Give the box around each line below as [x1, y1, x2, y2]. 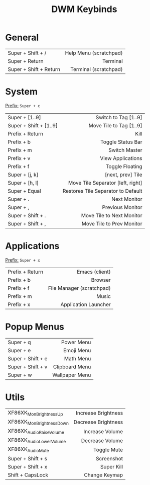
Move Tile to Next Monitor [81, 212, 142, 219]
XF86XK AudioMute [8, 446, 49, 454]
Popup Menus [5, 321, 64, 333]
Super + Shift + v [8, 363, 48, 370]
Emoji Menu [63, 347, 91, 354]
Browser [91, 276, 111, 283]
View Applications [100, 154, 142, 161]
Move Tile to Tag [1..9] [88, 122, 142, 129]
